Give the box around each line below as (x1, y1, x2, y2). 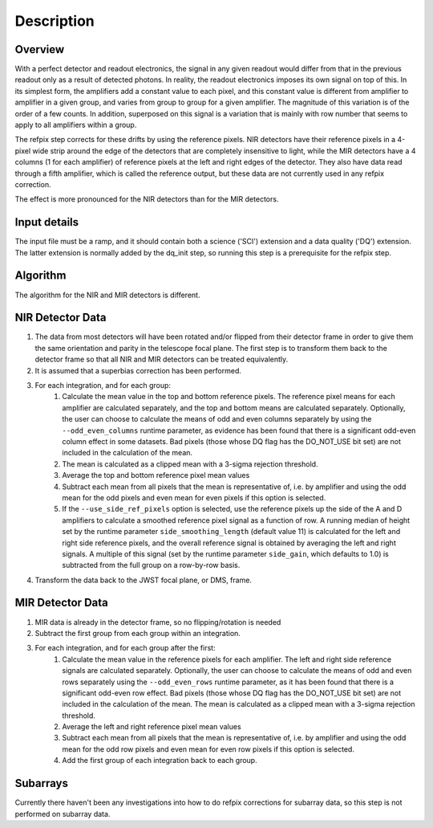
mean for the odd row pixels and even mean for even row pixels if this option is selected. (62, 744, 354, 754)
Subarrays (14, 777, 68, 790)
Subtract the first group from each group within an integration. (34, 628, 241, 638)
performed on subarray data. (14, 809, 111, 818)
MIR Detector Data (14, 596, 108, 610)
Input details (14, 215, 79, 229)
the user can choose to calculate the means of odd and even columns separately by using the (62, 414, 372, 424)
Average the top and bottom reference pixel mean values (62, 471, 250, 480)
